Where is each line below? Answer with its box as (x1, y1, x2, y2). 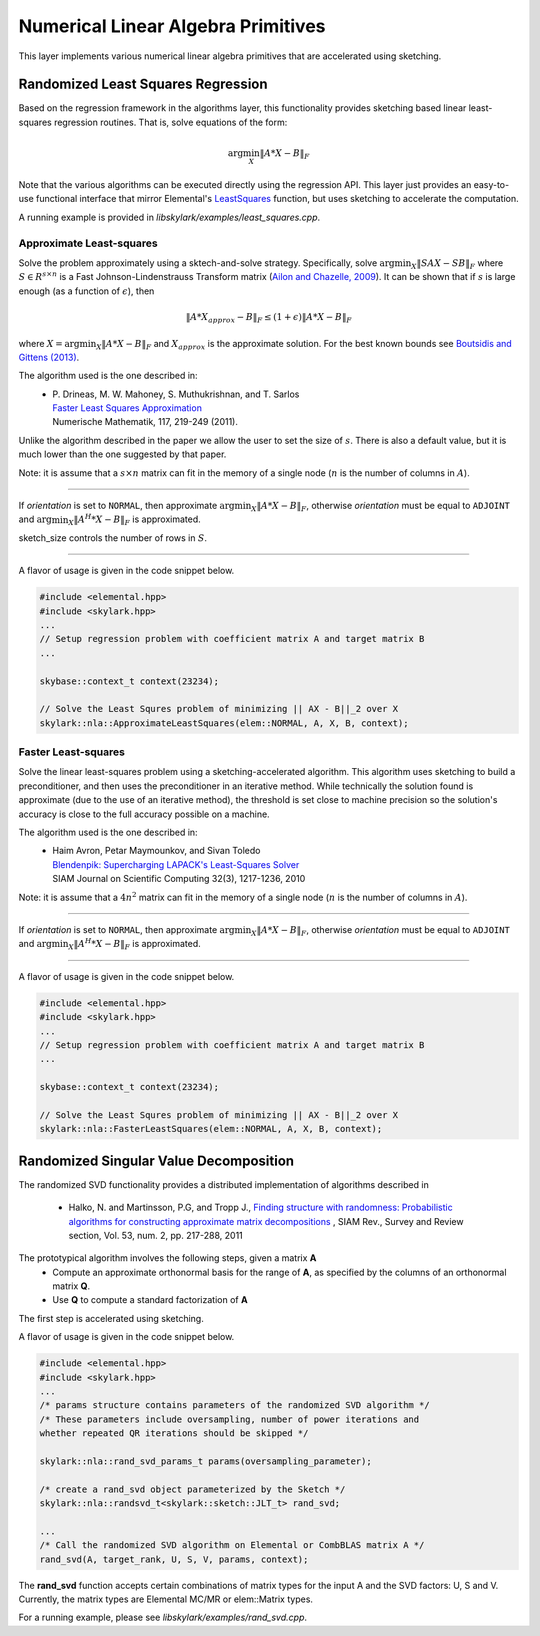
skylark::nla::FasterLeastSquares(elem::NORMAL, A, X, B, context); (39, 1123, 383, 1135)
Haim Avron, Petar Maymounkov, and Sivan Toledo (52, 845, 261, 857)
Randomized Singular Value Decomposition (18, 1152, 295, 1169)
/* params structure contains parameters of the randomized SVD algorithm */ (39, 1400, 430, 1411)
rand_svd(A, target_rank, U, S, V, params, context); (39, 1553, 309, 1565)
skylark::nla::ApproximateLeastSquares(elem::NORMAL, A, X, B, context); (39, 717, 409, 729)
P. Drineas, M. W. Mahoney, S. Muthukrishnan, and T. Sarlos (52, 388, 300, 400)
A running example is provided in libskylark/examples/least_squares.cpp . (18, 211, 321, 223)
